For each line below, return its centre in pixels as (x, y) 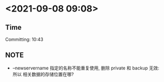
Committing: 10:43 (24, 39)
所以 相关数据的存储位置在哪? (43, 74)
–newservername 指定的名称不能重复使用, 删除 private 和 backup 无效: (86, 68)
